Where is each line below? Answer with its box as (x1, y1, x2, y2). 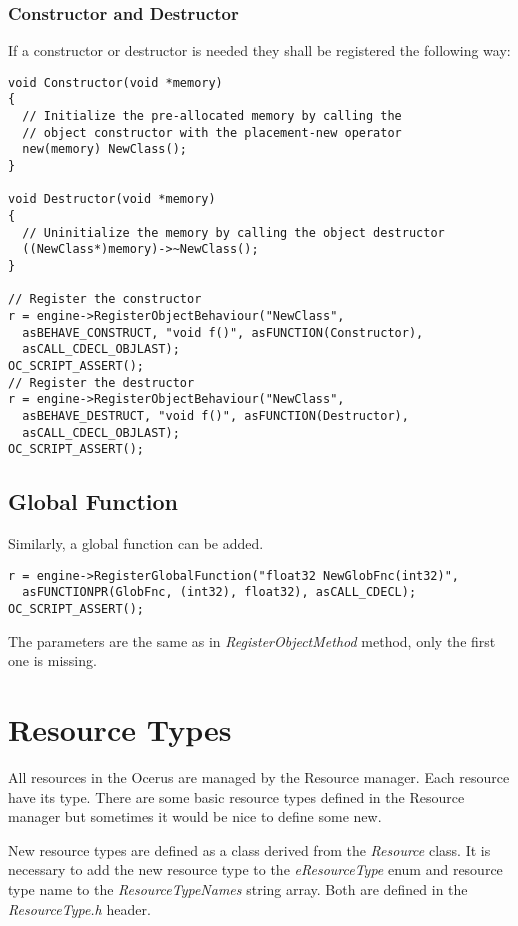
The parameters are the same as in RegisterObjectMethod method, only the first (8, 630, 496, 651)
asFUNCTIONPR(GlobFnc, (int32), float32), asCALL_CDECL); (22, 585, 417, 600)
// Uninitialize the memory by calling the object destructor (22, 225, 445, 240)
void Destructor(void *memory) (8, 192, 216, 207)
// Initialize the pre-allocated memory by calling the (22, 109, 402, 124)
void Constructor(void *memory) (8, 75, 223, 90)
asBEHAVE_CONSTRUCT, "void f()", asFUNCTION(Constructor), (22, 325, 424, 340)
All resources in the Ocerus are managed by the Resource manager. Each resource (8, 766, 510, 787)
